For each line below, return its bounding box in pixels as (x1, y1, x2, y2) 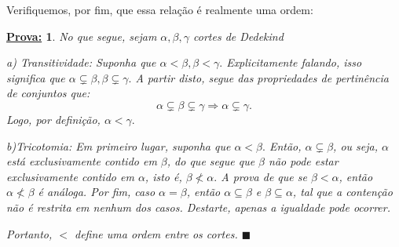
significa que (6, 69, 65, 85)
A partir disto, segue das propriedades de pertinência (135, 69, 390, 85)
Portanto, (6, 225, 53, 242)
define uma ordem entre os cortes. (75, 225, 238, 242)
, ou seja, (333, 137, 379, 154)
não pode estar (269, 153, 339, 169)
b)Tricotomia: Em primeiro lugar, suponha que (6, 137, 231, 154)
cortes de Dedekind (193, 27, 284, 44)
